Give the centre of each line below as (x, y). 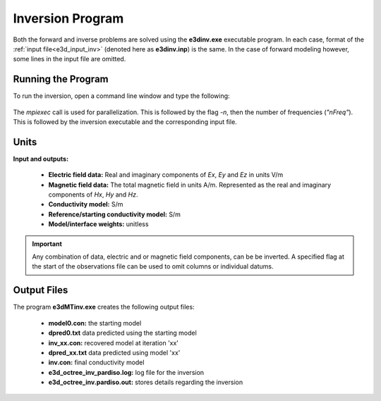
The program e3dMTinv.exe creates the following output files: (104, 307)
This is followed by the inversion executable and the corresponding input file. (125, 122)
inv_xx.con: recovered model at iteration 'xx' (114, 343)
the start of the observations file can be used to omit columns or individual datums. (153, 266)
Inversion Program (68, 18)
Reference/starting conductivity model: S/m (115, 214)
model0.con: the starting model (95, 323)
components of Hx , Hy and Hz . (93, 195)
